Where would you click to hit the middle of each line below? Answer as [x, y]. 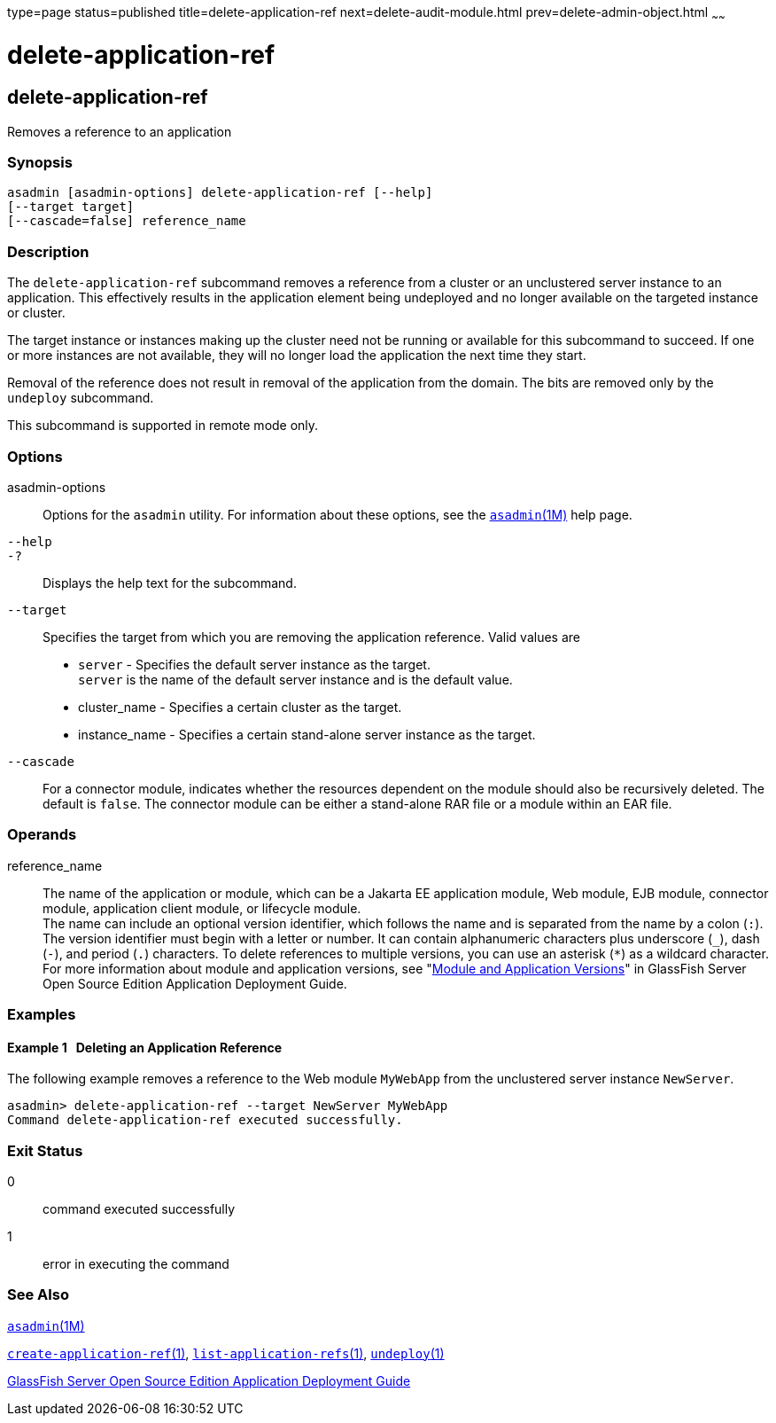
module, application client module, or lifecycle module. [202, 908]
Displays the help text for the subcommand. [170, 582]
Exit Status [45, 1150]
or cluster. [36, 313]
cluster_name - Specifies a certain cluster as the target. [240, 707]
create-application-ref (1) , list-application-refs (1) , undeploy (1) [226, 1353]
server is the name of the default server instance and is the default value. [295, 679]
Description [48, 251]
